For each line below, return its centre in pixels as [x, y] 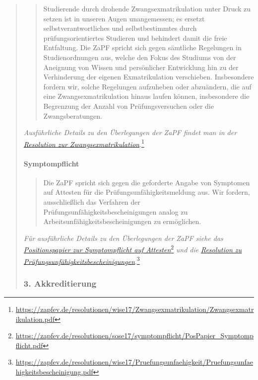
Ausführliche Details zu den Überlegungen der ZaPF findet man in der [130, 132]
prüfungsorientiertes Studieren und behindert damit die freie [135, 38]
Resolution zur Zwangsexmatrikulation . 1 [84, 143]
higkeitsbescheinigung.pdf [54, 372]
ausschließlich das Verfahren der [92, 201]
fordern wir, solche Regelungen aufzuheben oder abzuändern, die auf [147, 86]
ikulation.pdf [35, 319]
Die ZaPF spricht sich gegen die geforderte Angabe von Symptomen [147, 182]
